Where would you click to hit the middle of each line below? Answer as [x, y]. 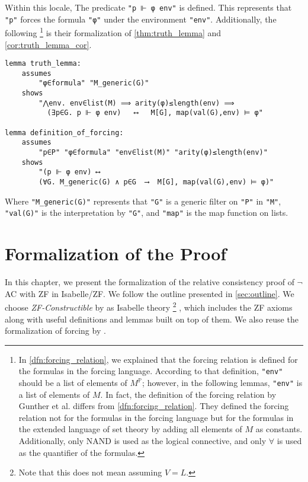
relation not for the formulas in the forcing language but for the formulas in [156, 417]
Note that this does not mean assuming [90, 472]
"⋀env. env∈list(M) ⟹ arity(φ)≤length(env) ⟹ [137, 103]
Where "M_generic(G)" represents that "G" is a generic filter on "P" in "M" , [143, 201]
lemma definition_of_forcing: [64, 133]
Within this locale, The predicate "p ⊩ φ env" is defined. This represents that [148, 7]
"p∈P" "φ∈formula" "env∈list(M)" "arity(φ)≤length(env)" [153, 153]
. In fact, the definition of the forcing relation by [188, 394]
